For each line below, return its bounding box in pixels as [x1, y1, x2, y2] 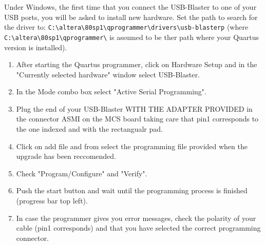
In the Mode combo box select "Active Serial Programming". [16, 86, 206, 97]
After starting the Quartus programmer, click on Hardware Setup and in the [16, 59, 257, 70]
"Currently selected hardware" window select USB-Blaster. [16, 69, 200, 79]
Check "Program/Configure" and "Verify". [16, 168, 147, 178]
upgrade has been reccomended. [16, 151, 117, 161]
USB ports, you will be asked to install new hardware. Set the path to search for [4, 11, 258, 22]
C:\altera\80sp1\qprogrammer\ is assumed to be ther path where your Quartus [4, 31, 259, 42]
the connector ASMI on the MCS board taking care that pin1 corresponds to [16, 113, 259, 124]
